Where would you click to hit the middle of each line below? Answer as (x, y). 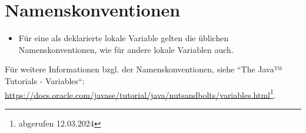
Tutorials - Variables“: (45, 80)
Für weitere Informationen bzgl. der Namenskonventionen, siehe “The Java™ (144, 69)
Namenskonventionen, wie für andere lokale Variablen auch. (126, 49)
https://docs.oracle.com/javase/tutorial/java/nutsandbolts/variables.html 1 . (140, 94)
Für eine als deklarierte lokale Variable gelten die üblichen (124, 38)
